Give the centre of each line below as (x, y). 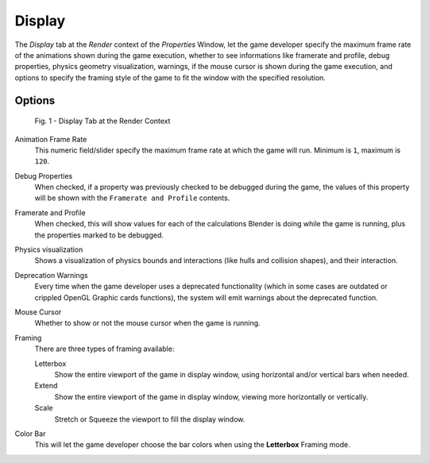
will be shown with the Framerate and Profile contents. (132, 198)
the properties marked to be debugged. (99, 235)
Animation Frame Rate (51, 139)
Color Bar (30, 434)
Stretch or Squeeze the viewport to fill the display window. (150, 419)
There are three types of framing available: (104, 349)
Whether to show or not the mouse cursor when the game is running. (148, 323)
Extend (46, 386)
